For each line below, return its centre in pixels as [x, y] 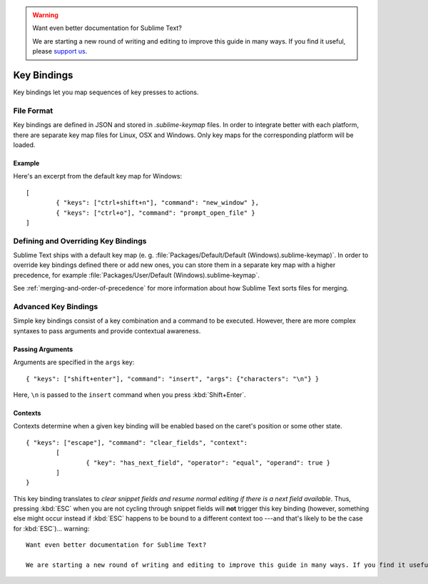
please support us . [60, 51]
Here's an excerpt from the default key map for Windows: [97, 176]
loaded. [24, 145]
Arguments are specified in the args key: [74, 362]
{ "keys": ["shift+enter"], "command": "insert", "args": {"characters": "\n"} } [173, 379]
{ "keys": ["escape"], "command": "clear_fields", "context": [137, 442]
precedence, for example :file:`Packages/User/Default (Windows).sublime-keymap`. [137, 275]
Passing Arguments [43, 349]
